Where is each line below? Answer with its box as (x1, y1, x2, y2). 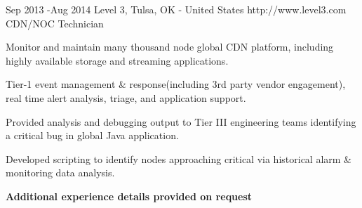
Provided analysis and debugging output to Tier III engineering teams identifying (6, 114, 356, 129)
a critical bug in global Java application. (6, 128, 179, 143)
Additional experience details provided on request (6, 188, 253, 203)
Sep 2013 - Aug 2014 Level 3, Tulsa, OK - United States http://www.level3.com (6, 2, 347, 16)
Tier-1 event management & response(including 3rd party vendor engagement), (6, 77, 346, 91)
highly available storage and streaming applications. (6, 53, 229, 67)
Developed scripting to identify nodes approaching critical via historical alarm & (6, 151, 351, 166)
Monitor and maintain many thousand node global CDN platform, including (6, 39, 334, 54)
